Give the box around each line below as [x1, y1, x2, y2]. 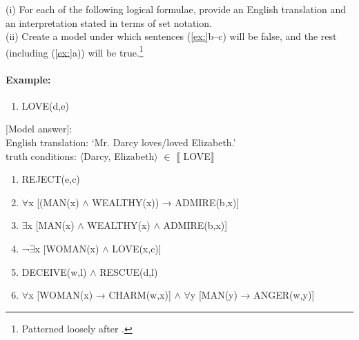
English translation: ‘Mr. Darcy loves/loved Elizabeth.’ [6, 135, 236, 150]
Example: [6, 72, 51, 86]
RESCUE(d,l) [99, 264, 158, 279]
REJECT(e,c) [21, 172, 80, 186]
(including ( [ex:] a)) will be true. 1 [6, 43, 144, 59]
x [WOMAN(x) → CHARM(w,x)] [28, 288, 171, 302]
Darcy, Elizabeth [83, 148, 155, 163]
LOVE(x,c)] [112, 241, 162, 255]
